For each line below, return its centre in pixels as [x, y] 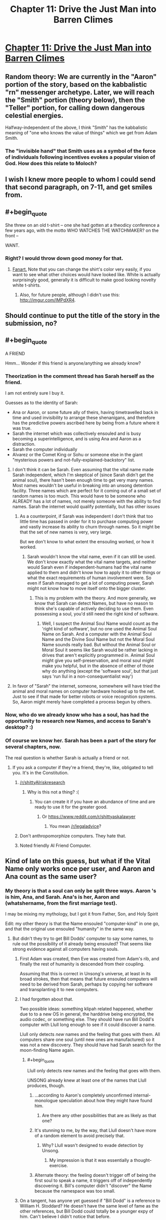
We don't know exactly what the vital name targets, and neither [91, 562]
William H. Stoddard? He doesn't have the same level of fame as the [89, 1206]
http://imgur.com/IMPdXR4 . [48, 300]
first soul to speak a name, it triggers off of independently [93, 1180]
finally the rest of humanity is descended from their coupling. [82, 964]
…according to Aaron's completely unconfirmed [83, 1095]
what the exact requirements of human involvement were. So [89, 578]
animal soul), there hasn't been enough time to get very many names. [83, 480]
